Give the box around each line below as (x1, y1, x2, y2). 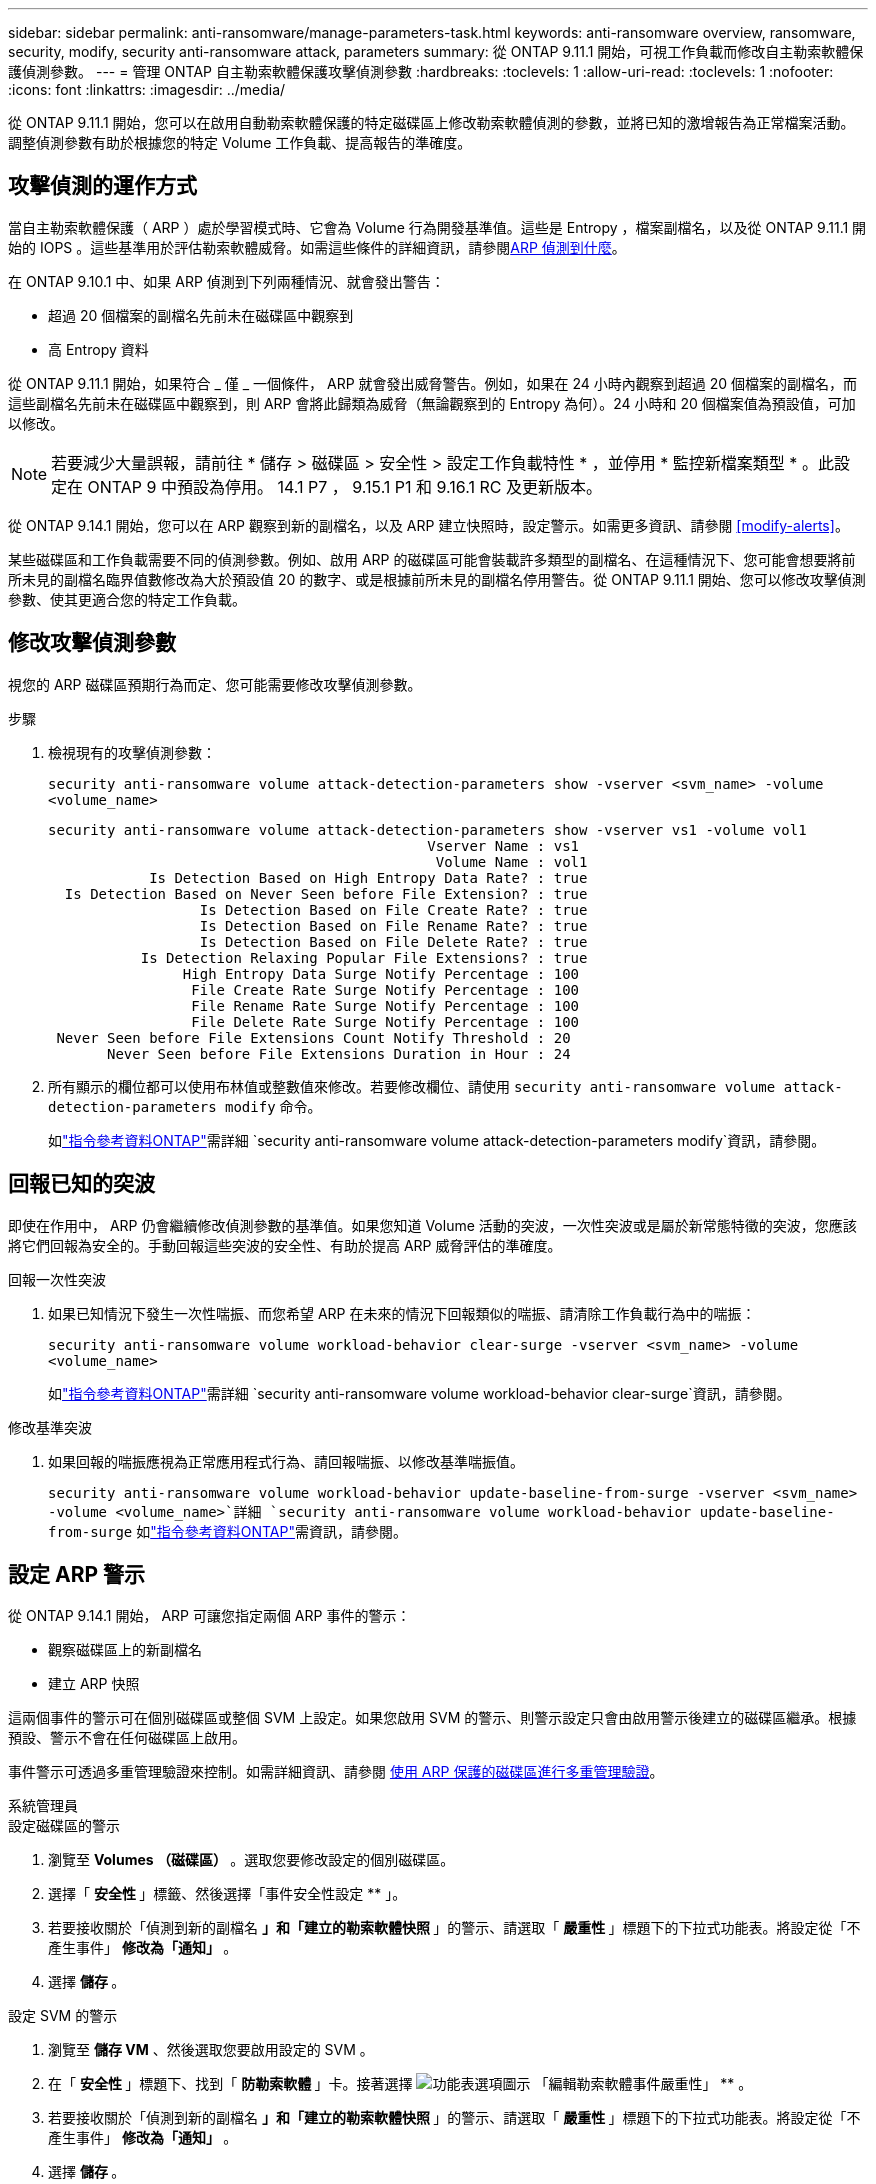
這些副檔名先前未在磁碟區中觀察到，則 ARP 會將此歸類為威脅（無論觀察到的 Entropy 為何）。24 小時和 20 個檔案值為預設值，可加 (8, 394, 856, 412)
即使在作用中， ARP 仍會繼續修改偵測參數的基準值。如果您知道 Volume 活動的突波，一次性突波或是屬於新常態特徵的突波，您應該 (8, 1216, 857, 1234)
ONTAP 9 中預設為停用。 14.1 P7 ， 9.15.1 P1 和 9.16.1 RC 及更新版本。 (87, 476, 602, 497)
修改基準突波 (8, 1418, 92, 1436)
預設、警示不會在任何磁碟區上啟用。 (8, 1729, 246, 1747)
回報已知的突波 (8, 1171, 155, 1197)
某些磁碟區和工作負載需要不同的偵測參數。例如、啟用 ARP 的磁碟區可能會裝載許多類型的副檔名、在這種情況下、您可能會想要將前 (8, 550, 856, 568)
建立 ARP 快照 (48, 1675, 140, 1693)
